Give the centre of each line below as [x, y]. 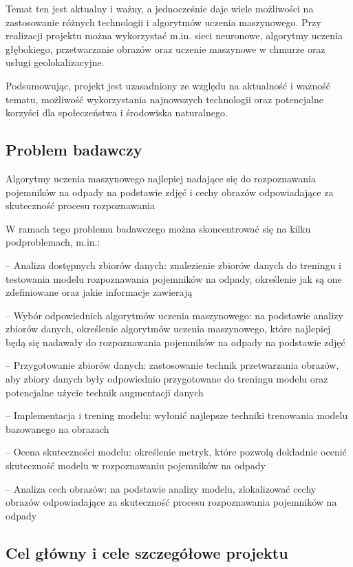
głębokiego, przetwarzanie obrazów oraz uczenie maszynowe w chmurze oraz [165, 49]
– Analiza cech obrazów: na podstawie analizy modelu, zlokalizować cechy [161, 488]
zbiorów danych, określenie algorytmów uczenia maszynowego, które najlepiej [168, 329]
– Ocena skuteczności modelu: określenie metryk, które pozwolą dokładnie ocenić [176, 452]
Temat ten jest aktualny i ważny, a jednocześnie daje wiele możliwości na [160, 8]
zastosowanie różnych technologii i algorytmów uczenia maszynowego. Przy [163, 22]
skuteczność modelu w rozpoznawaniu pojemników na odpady [136, 466]
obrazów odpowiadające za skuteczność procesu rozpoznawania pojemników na [171, 502]
